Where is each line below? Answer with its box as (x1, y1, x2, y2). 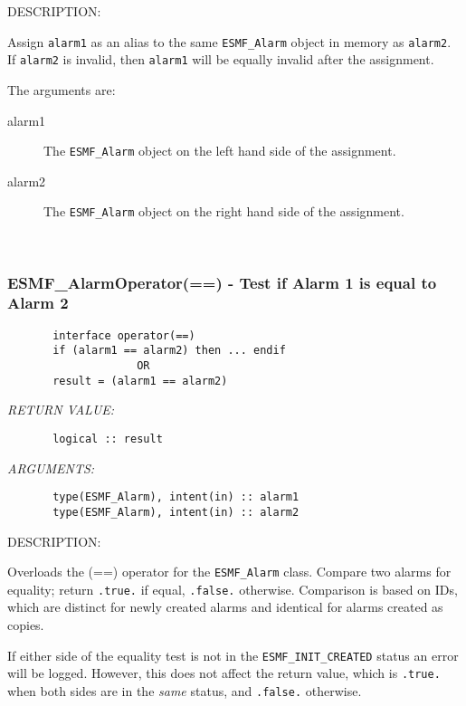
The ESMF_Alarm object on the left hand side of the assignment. (43, 141, 396, 160)
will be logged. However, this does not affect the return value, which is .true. (7, 663, 441, 682)
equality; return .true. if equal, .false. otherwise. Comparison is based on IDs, (7, 579, 458, 598)
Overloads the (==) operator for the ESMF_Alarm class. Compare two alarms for (7, 562, 452, 581)
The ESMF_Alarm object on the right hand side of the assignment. (43, 202, 404, 221)
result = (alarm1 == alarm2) (52, 374, 228, 387)
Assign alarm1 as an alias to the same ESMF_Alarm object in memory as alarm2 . (7, 32, 452, 51)
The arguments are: (7, 80, 116, 99)
